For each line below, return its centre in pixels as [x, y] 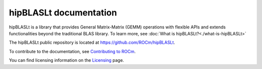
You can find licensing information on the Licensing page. [66, 60]
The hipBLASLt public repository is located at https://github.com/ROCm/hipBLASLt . [92, 42]
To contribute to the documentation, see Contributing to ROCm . [72, 51]
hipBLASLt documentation [63, 13]
